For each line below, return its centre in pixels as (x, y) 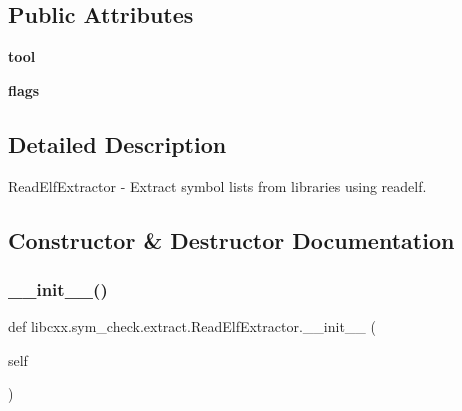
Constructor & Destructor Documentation (231, 239)
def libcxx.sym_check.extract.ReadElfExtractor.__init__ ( (192, 326)
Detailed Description (117, 143)
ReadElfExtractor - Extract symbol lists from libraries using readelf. (217, 185)
